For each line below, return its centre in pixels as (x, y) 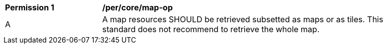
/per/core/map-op (138, 7)
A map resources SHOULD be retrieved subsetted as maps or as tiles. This (243, 19)
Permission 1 (30, 7)
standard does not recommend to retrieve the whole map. (211, 29)
